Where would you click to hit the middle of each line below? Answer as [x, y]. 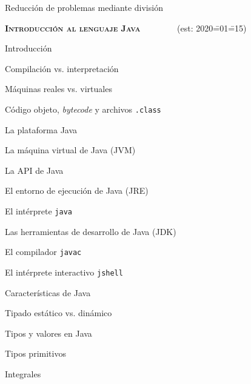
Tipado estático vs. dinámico [59, 313]
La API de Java [34, 170]
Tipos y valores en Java [49, 333]
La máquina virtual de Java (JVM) [70, 150]
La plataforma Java [41, 129]
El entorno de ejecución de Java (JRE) [77, 190]
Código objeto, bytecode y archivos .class [83, 109]
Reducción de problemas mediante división [84, 7]
